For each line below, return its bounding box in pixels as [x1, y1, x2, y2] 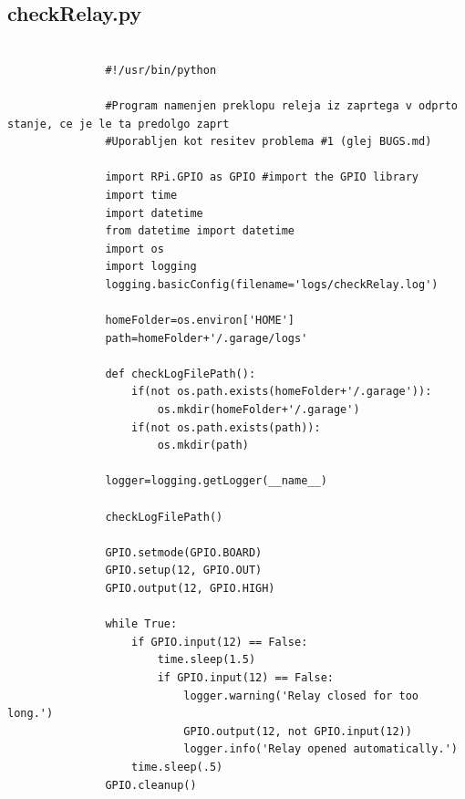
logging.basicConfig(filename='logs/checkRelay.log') [105, 277, 439, 291]
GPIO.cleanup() [105, 778, 197, 792]
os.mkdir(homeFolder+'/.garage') [157, 403, 360, 417]
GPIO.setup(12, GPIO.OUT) [105, 564, 263, 577]
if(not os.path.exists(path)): [131, 420, 321, 434]
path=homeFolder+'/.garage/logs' [105, 331, 308, 345]
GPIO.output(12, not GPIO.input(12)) [183, 724, 412, 738]
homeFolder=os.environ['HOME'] [105, 314, 294, 327]
